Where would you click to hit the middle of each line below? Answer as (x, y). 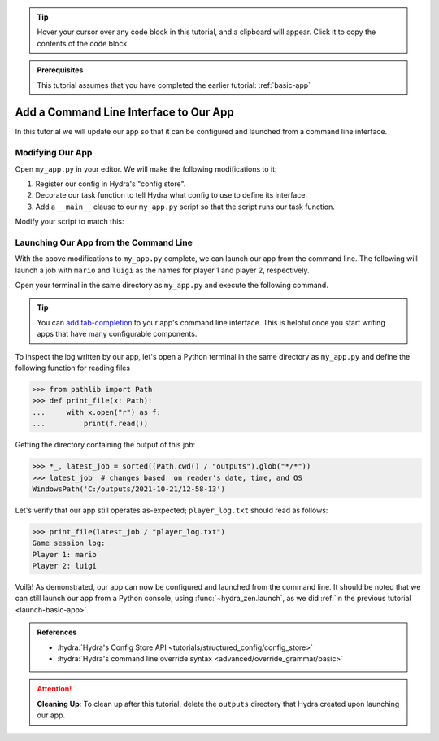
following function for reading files (72, 368)
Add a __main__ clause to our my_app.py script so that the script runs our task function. (185, 207)
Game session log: (69, 543)
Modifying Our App (54, 153)
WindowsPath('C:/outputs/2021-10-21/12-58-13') (128, 489)
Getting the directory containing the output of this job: (105, 445)
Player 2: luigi (65, 566)
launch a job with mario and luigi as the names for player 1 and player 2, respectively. (162, 270)
